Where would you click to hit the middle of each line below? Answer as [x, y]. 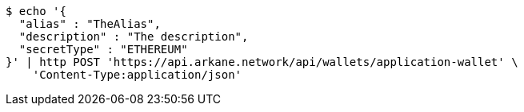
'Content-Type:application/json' [137, 75]
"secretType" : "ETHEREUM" [103, 49]
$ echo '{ [36, 11]
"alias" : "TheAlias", [90, 24]
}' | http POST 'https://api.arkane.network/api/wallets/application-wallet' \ [262, 62]
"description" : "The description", [134, 37]
